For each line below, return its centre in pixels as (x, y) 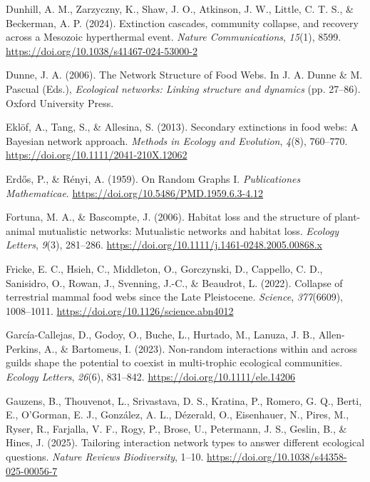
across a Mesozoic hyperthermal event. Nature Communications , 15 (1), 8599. (174, 37)
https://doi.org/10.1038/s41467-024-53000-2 (102, 50)
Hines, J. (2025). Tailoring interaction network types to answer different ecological (185, 442)
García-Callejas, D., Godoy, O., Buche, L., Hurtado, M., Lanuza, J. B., (160, 335)
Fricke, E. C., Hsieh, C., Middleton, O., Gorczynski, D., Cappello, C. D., (164, 268)
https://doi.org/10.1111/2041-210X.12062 (97, 155)
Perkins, (24, 348)
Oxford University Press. (60, 102)
